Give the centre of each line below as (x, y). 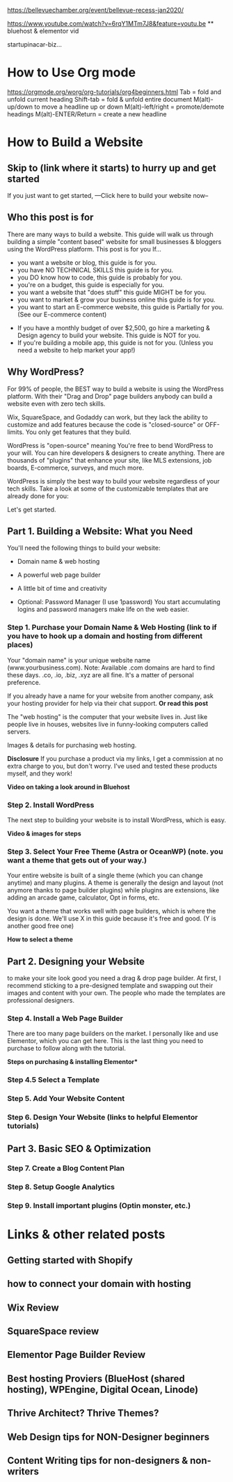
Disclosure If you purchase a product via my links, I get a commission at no (115, 758)
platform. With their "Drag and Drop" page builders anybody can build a (110, 396)
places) (20, 645)
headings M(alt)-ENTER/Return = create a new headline (87, 114)
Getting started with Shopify (70, 1260)
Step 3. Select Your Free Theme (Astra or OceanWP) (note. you (115, 851)
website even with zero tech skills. (56, 403)
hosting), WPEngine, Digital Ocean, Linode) (103, 1389)
